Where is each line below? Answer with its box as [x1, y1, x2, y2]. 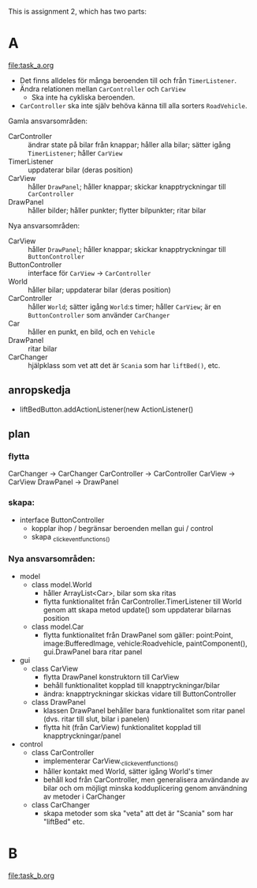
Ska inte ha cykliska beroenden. [31, 92, 136, 102]
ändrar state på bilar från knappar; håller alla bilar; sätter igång [28, 140, 231, 149]
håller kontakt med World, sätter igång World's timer [43, 766, 213, 776]
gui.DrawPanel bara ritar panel [43, 647, 143, 657]
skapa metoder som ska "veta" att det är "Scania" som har [43, 808, 234, 818]
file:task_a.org [8, 60, 54, 70]
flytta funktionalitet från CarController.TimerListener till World [43, 596, 242, 606]
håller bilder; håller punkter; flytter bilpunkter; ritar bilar [28, 205, 207, 215]
